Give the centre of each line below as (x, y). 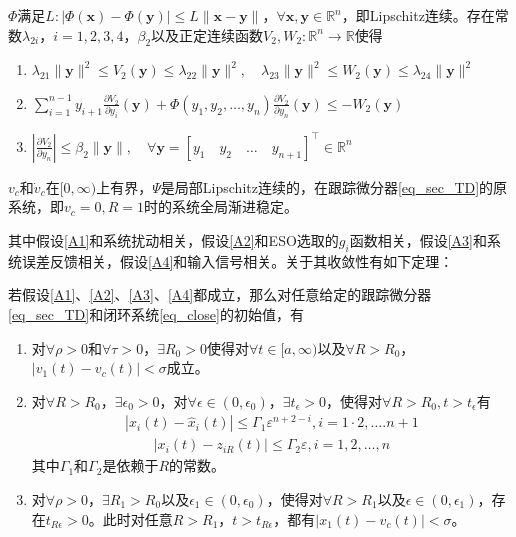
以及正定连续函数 (207, 34)
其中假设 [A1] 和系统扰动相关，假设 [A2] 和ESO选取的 (173, 239)
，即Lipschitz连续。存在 (418, 15)
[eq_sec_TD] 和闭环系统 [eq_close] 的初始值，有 (156, 313)
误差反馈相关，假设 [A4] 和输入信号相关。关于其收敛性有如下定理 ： (237, 260)
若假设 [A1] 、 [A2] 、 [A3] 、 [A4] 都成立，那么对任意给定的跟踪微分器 (220, 294)
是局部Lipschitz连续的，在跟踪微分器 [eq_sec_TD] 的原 (334, 186)
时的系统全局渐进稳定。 (221, 206)
